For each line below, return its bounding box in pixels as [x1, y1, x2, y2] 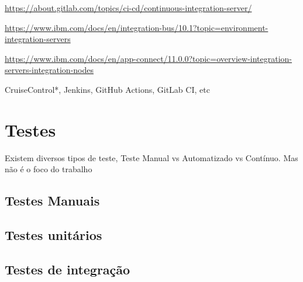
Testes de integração [5, 260, 130, 278]
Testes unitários [5, 226, 102, 244]
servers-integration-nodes [5, 64, 94, 76]
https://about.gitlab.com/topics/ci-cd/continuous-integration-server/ [5, 2, 252, 13]
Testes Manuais [5, 192, 100, 210]
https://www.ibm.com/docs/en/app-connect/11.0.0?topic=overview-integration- [5, 52, 292, 64]
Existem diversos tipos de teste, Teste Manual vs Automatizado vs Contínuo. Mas [5, 151, 298, 163]
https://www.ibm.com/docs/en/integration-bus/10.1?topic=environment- [5, 21, 268, 33]
